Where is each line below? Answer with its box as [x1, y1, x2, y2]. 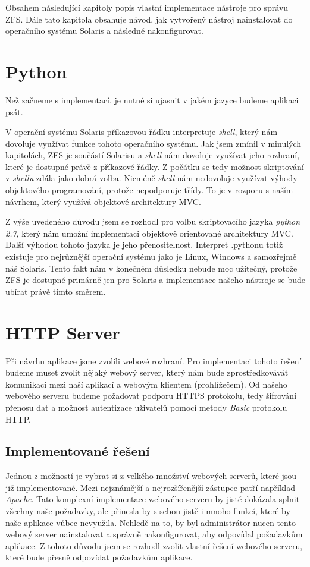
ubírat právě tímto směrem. [5, 285, 106, 297]
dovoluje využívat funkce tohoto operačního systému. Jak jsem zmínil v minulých [5, 137, 302, 149]
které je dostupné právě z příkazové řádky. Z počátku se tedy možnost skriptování [5, 160, 304, 172]
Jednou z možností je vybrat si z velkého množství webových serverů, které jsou [5, 470, 297, 482]
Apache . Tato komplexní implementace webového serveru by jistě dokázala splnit [5, 493, 300, 505]
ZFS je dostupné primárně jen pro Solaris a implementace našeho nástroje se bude [5, 273, 305, 286]
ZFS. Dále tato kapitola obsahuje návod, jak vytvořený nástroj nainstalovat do [5, 12, 293, 25]
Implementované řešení [5, 442, 150, 460]
